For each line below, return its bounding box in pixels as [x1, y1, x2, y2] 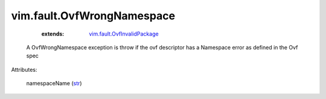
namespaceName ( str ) [26, 80, 82, 87]
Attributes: [11, 66, 37, 73]
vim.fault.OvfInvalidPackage [89, 30, 159, 37]
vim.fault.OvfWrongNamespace [11, 9, 175, 22]
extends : [41, 30, 65, 37]
